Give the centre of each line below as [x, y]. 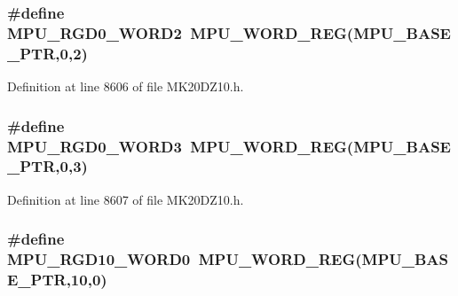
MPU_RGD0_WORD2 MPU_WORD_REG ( [181, 32]
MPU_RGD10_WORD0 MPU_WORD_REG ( [185, 259]
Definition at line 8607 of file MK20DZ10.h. [126, 199]
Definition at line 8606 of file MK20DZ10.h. [126, 86]
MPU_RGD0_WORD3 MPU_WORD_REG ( [181, 146]
